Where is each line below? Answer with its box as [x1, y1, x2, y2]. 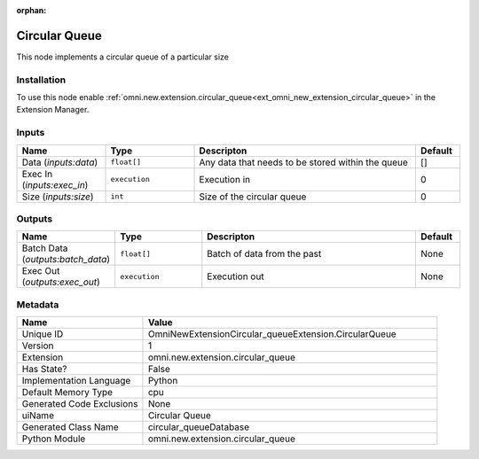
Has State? [21, 363, 67, 376]
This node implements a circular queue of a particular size [16, 51, 230, 62]
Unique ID [21, 328, 64, 340]
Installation [16, 74, 67, 86]
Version [21, 339, 54, 352]
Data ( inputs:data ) [21, 156, 98, 168]
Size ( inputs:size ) [21, 191, 94, 203]
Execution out [207, 270, 265, 283]
